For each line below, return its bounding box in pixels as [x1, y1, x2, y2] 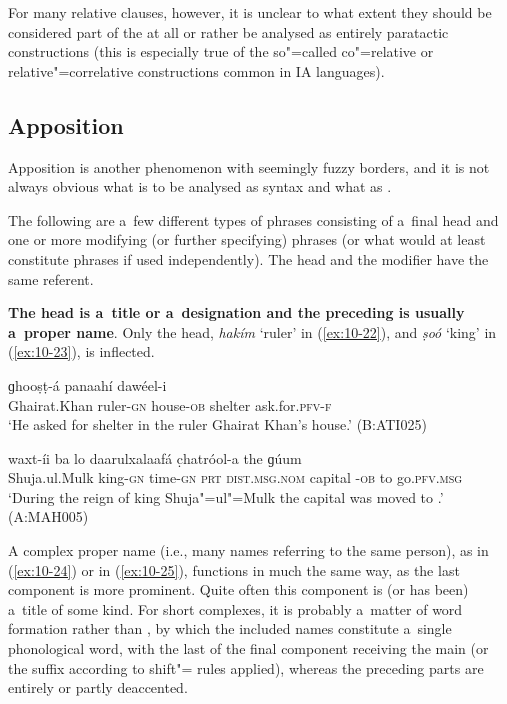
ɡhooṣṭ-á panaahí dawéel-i [8, 374, 167, 395]
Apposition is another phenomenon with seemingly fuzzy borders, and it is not [8, 156, 490, 177]
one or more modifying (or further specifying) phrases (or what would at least [8, 229, 486, 250]
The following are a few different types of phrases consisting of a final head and [8, 209, 499, 230]
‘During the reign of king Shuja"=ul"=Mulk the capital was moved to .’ [8, 486, 444, 507]
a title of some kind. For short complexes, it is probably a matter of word [8, 598, 463, 619]
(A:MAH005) [8, 506, 89, 527]
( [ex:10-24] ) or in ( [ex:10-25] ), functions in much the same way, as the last [8, 559, 460, 580]
